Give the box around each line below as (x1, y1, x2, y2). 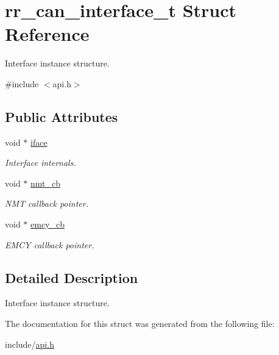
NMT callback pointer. (5, 197, 88, 210)
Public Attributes (5, 107, 118, 126)
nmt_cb (30, 176, 61, 189)
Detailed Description (5, 268, 138, 287)
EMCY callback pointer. (5, 238, 94, 251)
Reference (5, 21, 90, 46)
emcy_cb (30, 218, 65, 231)
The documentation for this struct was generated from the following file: (5, 317, 275, 330)
